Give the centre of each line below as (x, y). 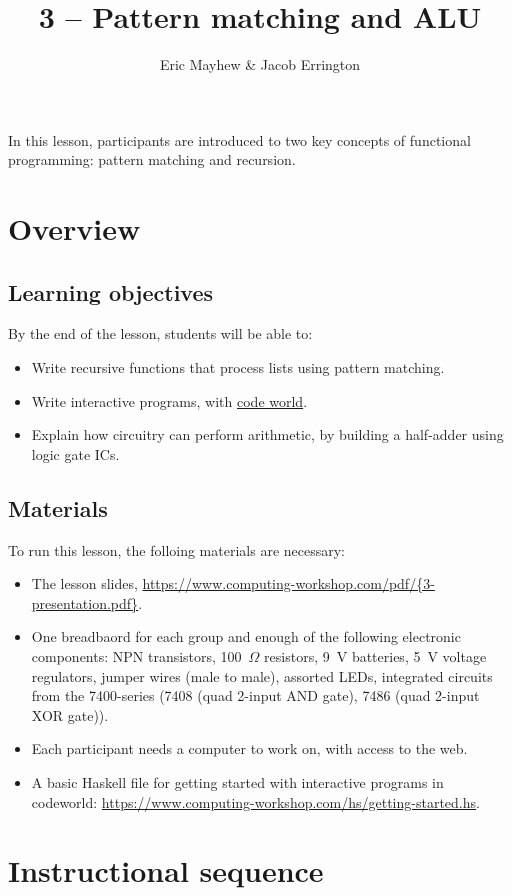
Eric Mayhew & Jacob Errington (260, 64)
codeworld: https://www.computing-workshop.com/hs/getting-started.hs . (255, 801)
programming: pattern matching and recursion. (152, 159)
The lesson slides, (84, 583)
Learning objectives (111, 291)
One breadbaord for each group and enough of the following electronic (246, 636)
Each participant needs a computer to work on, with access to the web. (249, 748)
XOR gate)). (70, 714)
